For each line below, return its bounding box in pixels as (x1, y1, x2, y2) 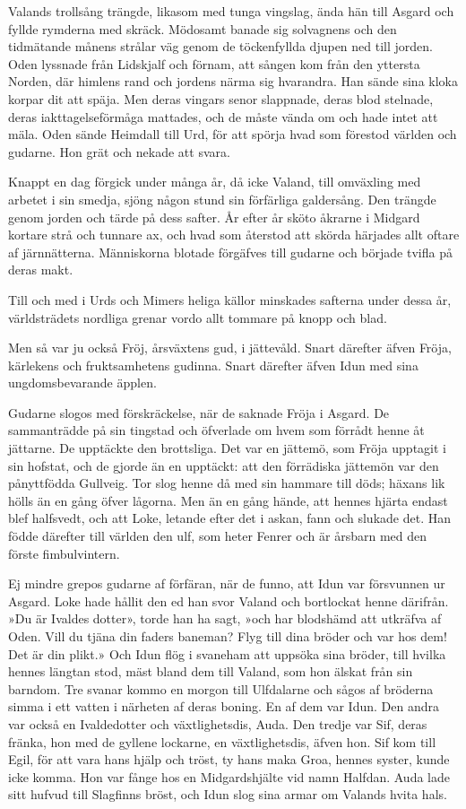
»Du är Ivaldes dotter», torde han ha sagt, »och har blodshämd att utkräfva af (8, 609, 442, 628)
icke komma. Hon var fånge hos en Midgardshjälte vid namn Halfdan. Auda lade (8, 767, 450, 786)
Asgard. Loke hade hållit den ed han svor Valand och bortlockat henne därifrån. (8, 591, 449, 610)
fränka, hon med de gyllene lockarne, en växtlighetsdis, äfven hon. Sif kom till (8, 732, 436, 751)
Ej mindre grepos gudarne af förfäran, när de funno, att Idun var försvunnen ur (8, 574, 445, 593)
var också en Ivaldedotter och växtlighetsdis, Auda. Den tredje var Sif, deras (8, 714, 427, 733)
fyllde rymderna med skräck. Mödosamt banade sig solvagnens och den (8, 19, 397, 38)
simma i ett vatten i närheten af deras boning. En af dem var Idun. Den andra (8, 697, 439, 716)
